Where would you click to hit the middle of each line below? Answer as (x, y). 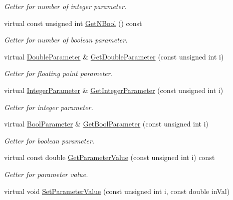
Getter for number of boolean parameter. (66, 40)
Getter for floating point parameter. (58, 73)
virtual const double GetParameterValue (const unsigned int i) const (109, 157)
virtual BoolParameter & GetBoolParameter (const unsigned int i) (106, 124)
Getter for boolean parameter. (49, 140)
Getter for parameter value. (46, 174)
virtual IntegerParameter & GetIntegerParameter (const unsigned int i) (114, 90)
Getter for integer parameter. (49, 107)
